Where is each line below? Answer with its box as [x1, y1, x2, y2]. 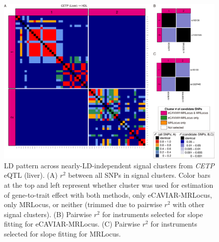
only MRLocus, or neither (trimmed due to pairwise [4, 199, 162, 210]
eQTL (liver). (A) [4, 170, 58, 180]
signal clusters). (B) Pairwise [4, 209, 92, 219]
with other [172, 199, 205, 210]
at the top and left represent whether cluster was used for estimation [4, 179, 214, 190]
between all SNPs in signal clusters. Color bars [68, 170, 211, 180]
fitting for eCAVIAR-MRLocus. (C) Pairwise [4, 219, 141, 229]
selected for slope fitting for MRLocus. [4, 228, 121, 239]
